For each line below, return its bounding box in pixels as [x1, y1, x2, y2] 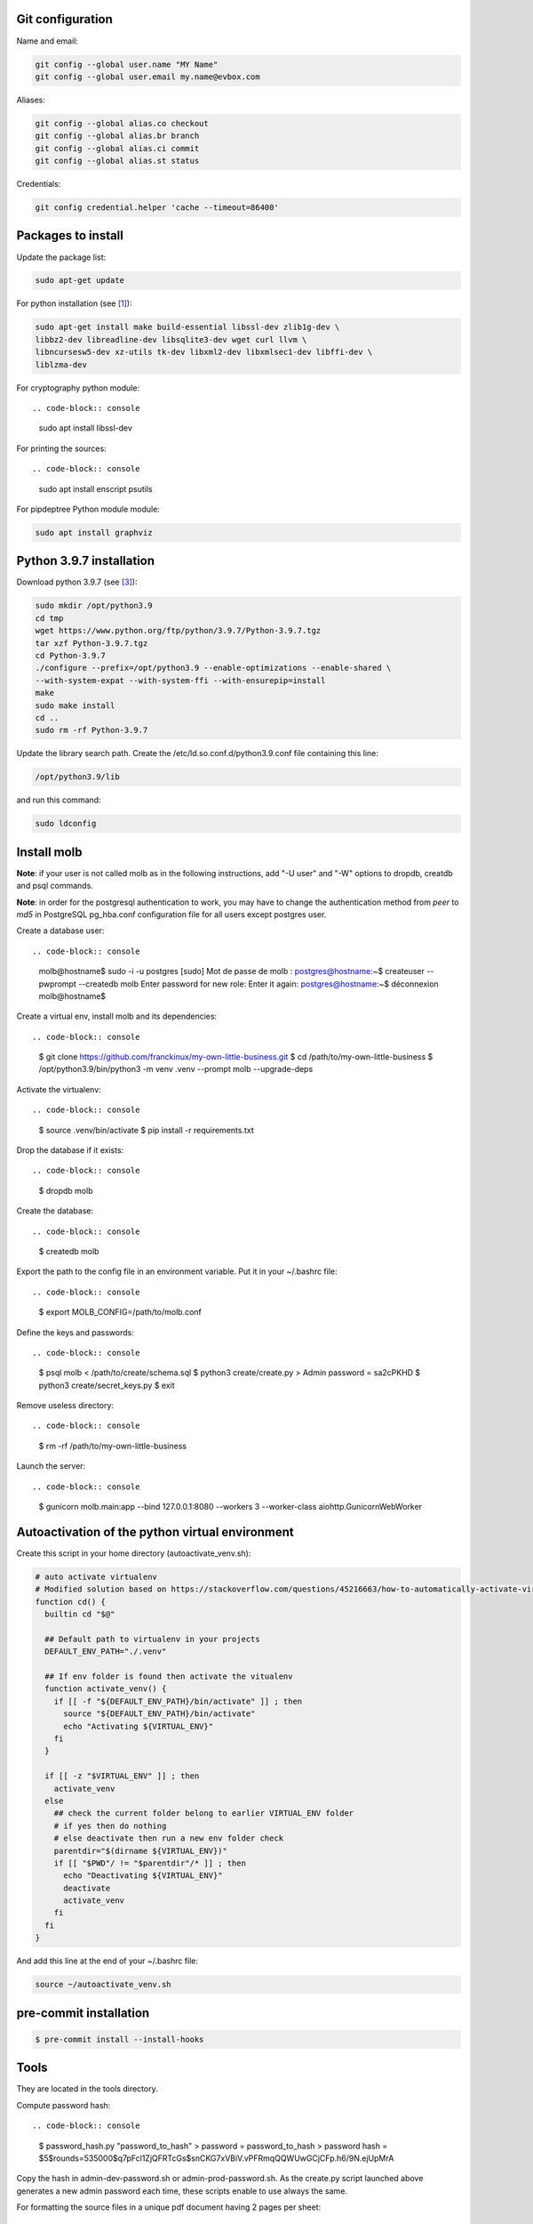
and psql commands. [16, 881, 93, 891]
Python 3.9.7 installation [16, 553, 155, 568]
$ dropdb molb [38, 1185, 93, 1196]
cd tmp [35, 613, 64, 623]
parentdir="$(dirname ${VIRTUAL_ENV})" [53, 1846, 228, 1856]
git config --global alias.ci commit [35, 143, 200, 153]
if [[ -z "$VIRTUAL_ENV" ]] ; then [44, 1771, 200, 1781]
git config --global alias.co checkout [35, 118, 209, 128]
